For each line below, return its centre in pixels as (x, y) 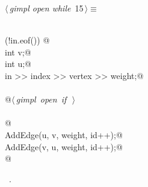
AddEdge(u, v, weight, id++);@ (64, 134)
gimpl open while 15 (46, 8)
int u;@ (18, 64)
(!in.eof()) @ (27, 40)
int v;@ (18, 52)
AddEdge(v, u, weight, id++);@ (64, 146)
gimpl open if (41, 99)
